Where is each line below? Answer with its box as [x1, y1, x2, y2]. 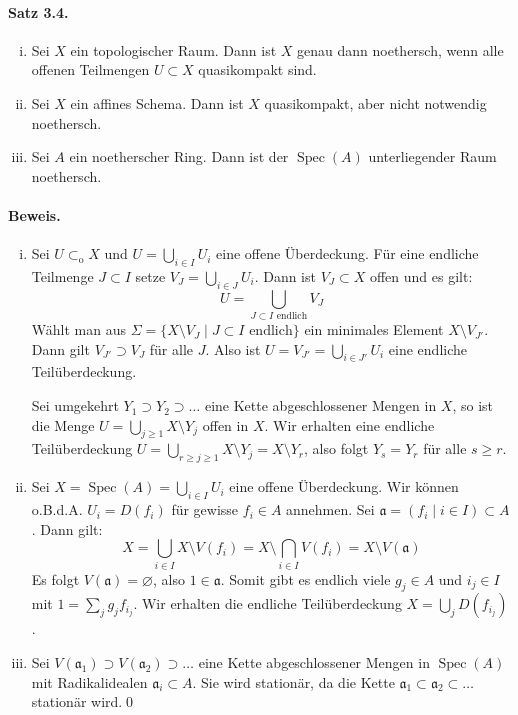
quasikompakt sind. [198, 59, 317, 80]
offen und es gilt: [369, 265, 473, 286]
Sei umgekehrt [31, 395, 119, 416]
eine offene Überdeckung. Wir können [229, 476, 459, 497]
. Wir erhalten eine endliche [264, 414, 435, 435]
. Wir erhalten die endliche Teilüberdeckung [133, 593, 402, 614]
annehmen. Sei [286, 499, 375, 520]
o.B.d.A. [31, 499, 83, 520]
